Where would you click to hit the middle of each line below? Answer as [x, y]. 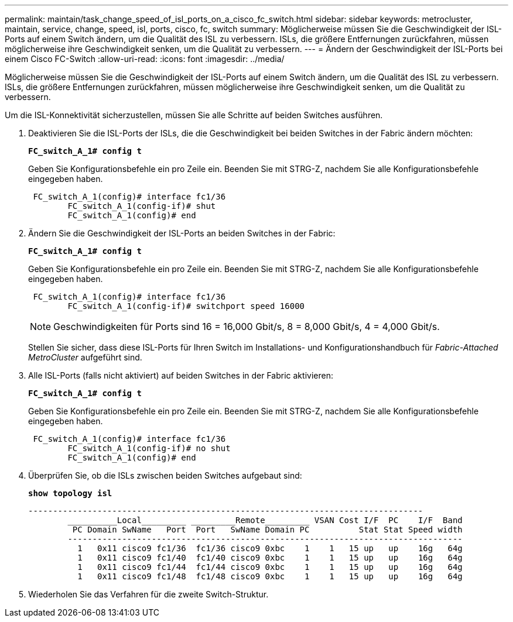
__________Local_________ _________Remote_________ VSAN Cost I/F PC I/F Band [265, 520]
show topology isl [70, 493]
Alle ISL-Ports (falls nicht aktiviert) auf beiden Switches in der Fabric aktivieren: [181, 375]
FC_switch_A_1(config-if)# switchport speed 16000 [186, 306]
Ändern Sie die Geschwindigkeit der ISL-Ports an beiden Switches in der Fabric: [182, 233]
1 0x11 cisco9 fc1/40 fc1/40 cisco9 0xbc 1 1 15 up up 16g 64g [270, 558]
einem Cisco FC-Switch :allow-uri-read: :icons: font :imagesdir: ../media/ [145, 59]
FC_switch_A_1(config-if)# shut [142, 206]
